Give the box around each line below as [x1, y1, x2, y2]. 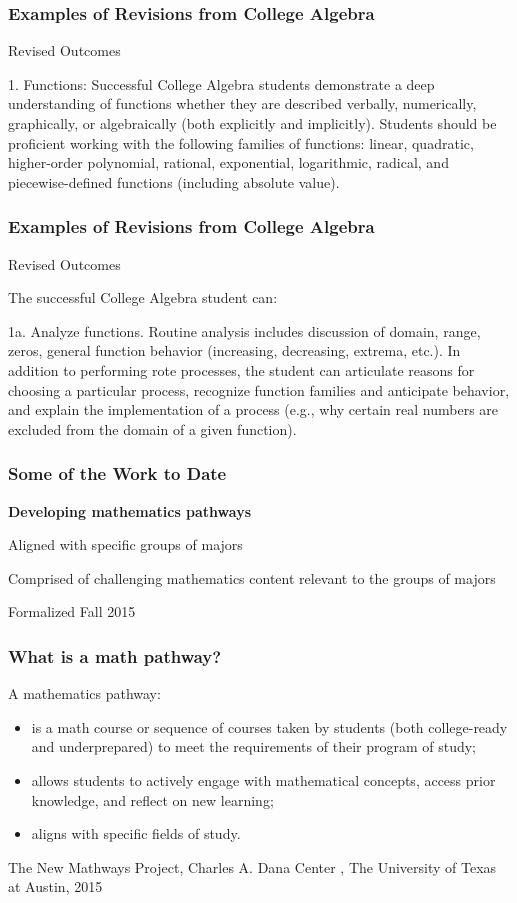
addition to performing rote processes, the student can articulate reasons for [8, 359, 475, 380]
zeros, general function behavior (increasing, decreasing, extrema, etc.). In [8, 340, 461, 361]
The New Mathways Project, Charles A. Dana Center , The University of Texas [8, 856, 497, 877]
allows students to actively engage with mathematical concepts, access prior [31, 769, 496, 790]
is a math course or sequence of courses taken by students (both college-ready [31, 716, 508, 737]
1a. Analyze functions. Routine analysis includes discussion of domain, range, [8, 320, 481, 341]
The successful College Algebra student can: [8, 287, 278, 308]
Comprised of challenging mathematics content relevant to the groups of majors [8, 567, 496, 588]
